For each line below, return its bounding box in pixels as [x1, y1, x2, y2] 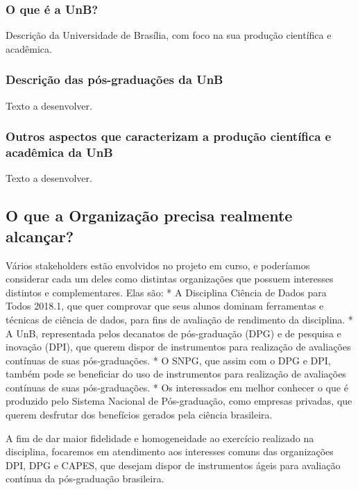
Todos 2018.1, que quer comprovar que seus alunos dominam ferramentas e [6, 298, 324, 313]
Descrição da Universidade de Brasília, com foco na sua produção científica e [6, 28, 332, 42]
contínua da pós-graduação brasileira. [6, 471, 164, 486]
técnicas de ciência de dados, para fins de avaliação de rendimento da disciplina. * [6, 312, 353, 326]
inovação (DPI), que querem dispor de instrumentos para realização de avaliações [6, 339, 351, 354]
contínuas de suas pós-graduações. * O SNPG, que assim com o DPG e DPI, [6, 353, 331, 367]
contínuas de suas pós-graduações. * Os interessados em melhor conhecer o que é [6, 380, 348, 394]
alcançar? [6, 225, 74, 246]
